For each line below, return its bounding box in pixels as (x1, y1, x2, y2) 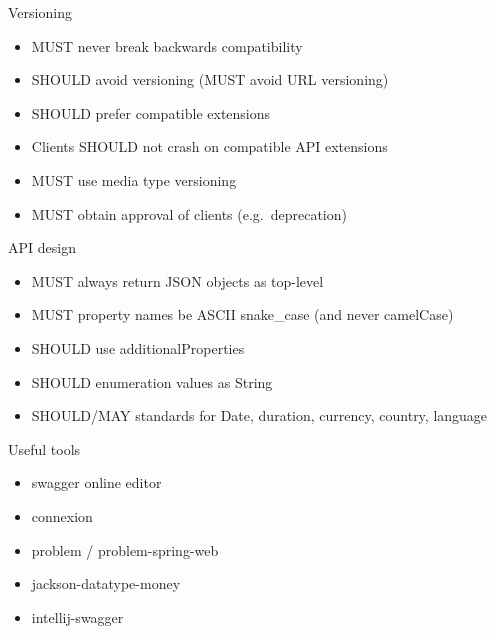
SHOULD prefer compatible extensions (31, 102, 271, 123)
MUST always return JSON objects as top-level (31, 270, 324, 291)
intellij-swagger (31, 606, 124, 627)
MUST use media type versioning (31, 169, 237, 190)
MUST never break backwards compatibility (31, 35, 303, 56)
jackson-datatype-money (31, 573, 181, 594)
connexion (31, 505, 93, 526)
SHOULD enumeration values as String (31, 371, 273, 392)
